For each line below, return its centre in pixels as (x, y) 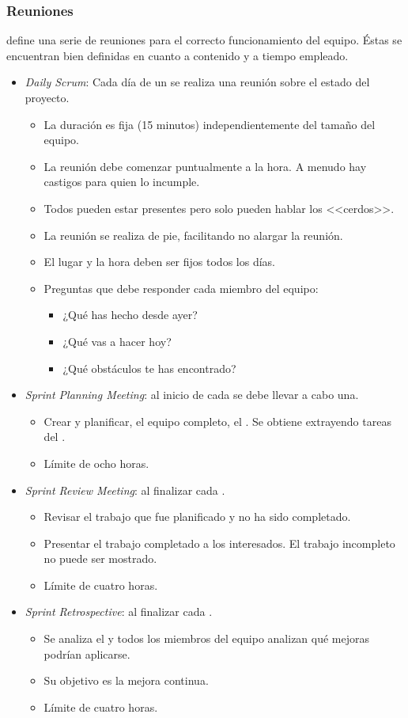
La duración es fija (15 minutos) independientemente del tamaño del (210, 124)
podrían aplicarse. (87, 653)
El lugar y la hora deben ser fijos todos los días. (159, 262)
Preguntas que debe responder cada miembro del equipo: (181, 288)
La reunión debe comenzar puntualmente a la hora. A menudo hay (205, 166)
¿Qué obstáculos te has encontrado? (149, 368)
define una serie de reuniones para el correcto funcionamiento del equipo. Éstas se (204, 40)
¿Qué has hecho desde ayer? (130, 315)
